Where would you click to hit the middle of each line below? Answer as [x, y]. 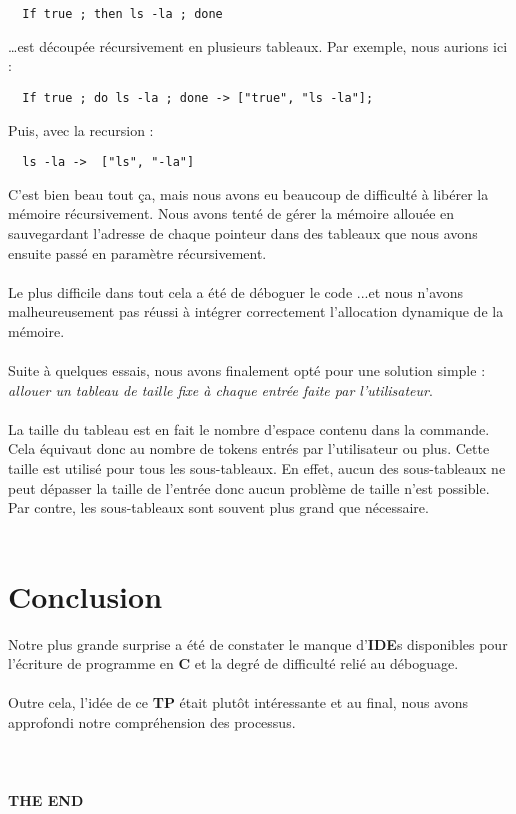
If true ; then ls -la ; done [122, 14]
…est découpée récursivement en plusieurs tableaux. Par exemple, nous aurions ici [258, 45]
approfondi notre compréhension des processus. [152, 721]
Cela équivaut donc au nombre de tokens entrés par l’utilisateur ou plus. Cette [249, 448]
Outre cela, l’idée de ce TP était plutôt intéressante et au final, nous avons [238, 702]
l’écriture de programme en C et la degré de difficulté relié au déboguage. [233, 663]
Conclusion [85, 595]
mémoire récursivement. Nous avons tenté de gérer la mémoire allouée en [231, 213]
